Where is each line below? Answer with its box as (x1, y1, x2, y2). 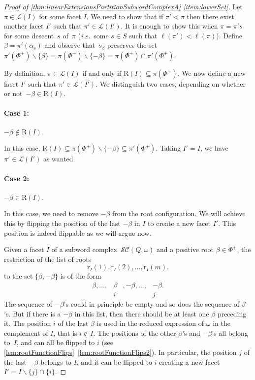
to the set (4, 271, 33, 281)
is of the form (60, 271, 101, 281)
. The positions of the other (93, 327, 176, 338)
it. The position (4, 318, 51, 328)
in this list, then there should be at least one (74, 308, 209, 318)
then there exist (187, 11, 234, 21)
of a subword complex (51, 244, 117, 254)
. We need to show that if (86, 11, 163, 21)
